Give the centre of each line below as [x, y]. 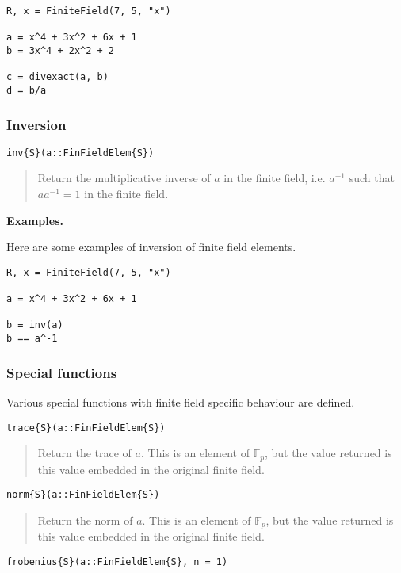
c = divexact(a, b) [57, 77]
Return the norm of [85, 520]
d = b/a [27, 90]
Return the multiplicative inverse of [124, 178]
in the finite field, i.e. [275, 178]
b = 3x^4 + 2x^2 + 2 [61, 50]
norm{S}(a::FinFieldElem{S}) [83, 495]
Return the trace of [84, 453]
